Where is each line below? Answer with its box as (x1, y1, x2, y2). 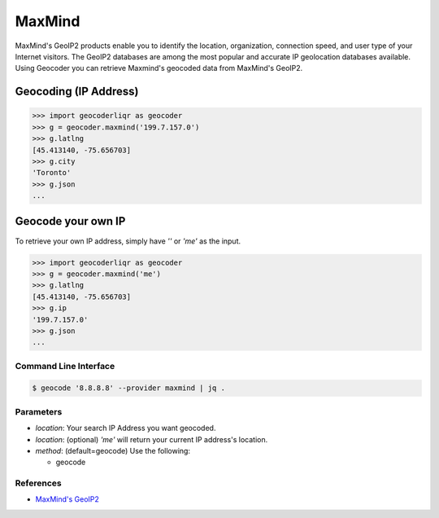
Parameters (15, 406, 63, 417)
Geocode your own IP (15, 214, 126, 228)
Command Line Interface (15, 360, 115, 371)
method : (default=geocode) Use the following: (35, 446, 191, 455)
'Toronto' (32, 168, 72, 178)
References (15, 477, 62, 489)
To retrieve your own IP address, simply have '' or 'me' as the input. (15, 236, 241, 246)
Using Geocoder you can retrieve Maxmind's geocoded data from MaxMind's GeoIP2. (15, 64, 303, 73)
